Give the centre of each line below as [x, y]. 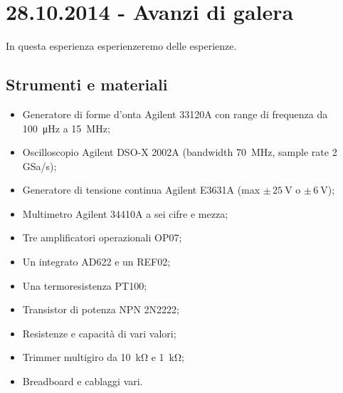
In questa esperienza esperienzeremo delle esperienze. [121, 46]
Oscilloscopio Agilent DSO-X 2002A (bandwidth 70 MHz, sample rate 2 [180, 152]
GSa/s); [39, 166]
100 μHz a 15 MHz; [66, 128]
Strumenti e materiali [87, 84]
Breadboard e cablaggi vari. [83, 381]
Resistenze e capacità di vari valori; [99, 333]
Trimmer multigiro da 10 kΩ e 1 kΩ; [104, 357]
